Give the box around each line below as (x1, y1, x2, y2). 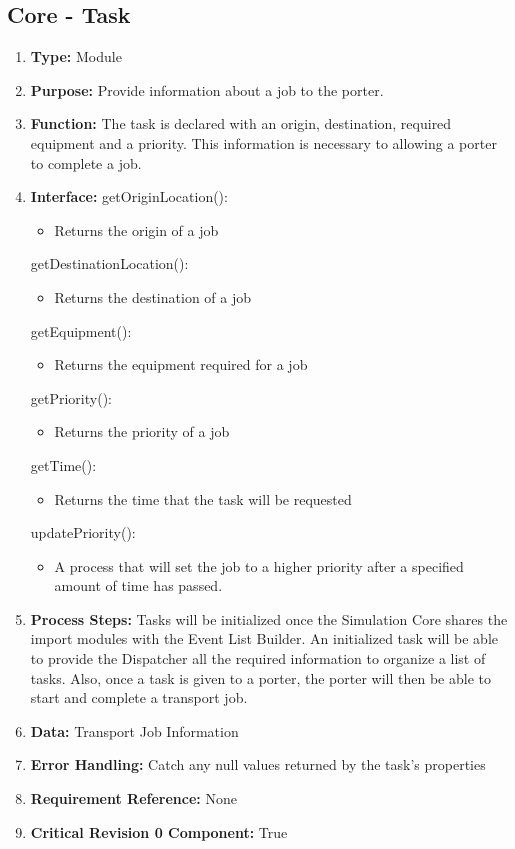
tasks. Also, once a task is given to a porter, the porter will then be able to (30, 667, 491, 688)
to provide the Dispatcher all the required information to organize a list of (30, 648, 486, 669)
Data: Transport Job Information (30, 720, 239, 741)
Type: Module (30, 46, 122, 67)
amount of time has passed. (54, 575, 223, 596)
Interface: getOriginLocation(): (30, 186, 228, 207)
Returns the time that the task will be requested (54, 488, 352, 509)
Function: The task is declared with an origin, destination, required (30, 113, 452, 134)
